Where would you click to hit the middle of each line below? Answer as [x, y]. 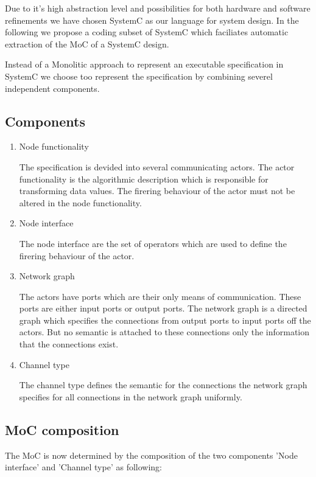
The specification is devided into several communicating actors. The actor [157, 166]
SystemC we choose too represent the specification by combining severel [139, 76]
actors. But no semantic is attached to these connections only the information [164, 332]
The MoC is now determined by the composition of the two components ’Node [151, 455]
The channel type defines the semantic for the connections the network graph [163, 385]
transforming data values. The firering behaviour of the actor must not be [157, 191]
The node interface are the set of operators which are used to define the [153, 243]
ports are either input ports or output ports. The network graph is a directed [163, 308]
